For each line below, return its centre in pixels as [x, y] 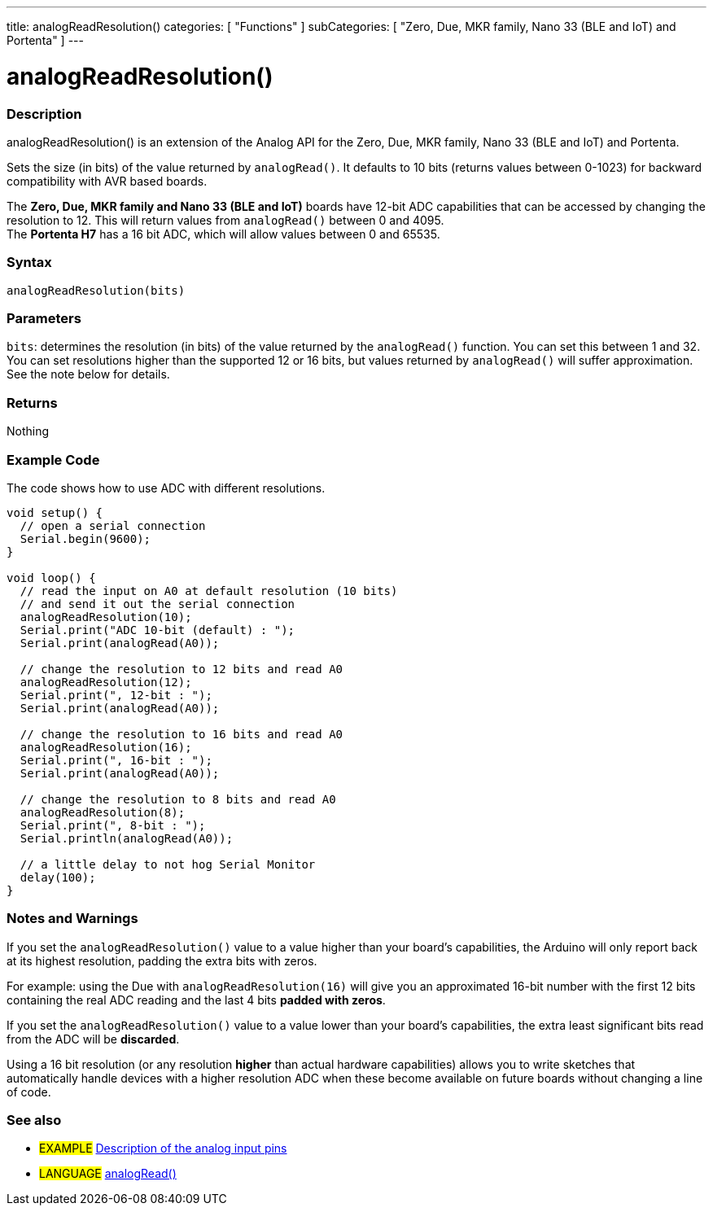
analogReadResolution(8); [103, 812]
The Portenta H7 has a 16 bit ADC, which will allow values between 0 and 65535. [223, 234]
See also [34, 1120]
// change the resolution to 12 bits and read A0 [182, 669]
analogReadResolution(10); [106, 617]
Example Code [53, 459]
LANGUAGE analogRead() [108, 1174]
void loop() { [51, 578]
